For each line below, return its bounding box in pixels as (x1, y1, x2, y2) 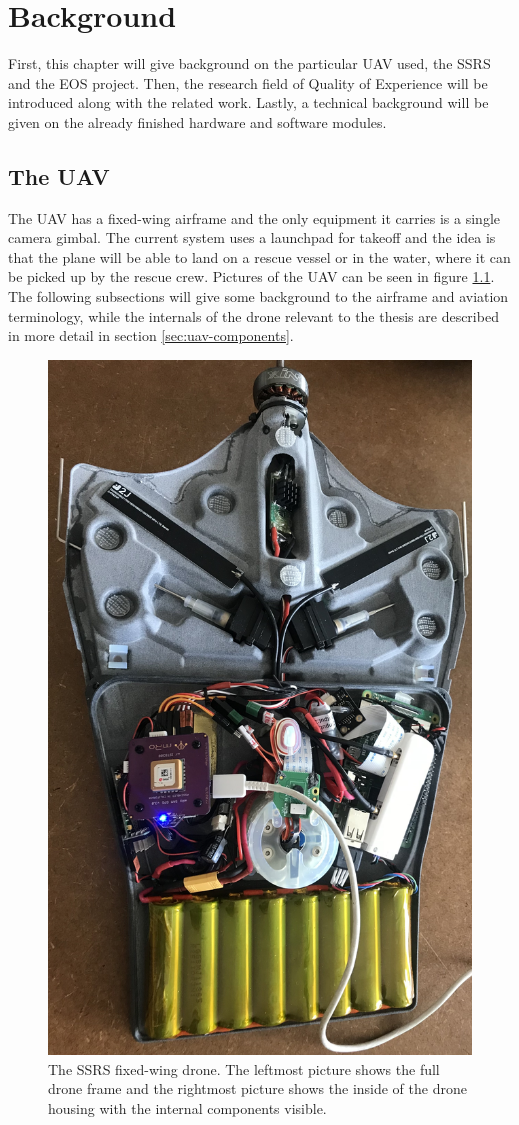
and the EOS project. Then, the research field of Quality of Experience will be (8, 72, 488, 93)
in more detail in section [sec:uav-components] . (8, 325, 294, 346)
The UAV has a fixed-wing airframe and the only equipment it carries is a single (8, 207, 500, 228)
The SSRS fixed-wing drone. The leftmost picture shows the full (48, 1058, 440, 1079)
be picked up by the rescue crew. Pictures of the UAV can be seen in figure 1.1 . (8, 266, 495, 287)
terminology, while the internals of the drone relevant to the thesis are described (8, 305, 499, 326)
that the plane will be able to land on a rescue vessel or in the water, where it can (8, 246, 511, 267)
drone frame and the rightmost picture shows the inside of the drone (48, 1078, 467, 1099)
